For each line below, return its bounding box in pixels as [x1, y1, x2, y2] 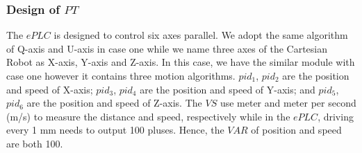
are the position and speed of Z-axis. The [26, 96, 202, 110]
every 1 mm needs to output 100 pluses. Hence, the [6, 123, 224, 137]
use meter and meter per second [220, 96, 356, 110]
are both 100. [6, 136, 63, 150]
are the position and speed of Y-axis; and [140, 82, 315, 96]
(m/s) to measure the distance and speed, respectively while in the [6, 109, 290, 123]
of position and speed [251, 123, 342, 137]
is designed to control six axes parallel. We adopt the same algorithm [54, 28, 348, 42]
